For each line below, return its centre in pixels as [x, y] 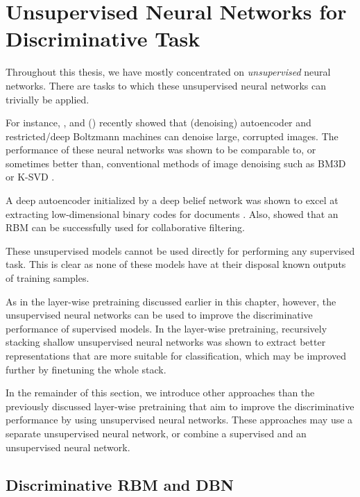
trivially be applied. [48, 99]
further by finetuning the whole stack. [86, 369]
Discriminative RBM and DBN [120, 484]
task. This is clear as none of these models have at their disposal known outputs [176, 264]
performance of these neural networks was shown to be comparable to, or [161, 150]
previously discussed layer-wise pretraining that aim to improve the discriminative [180, 406]
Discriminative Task [103, 39]
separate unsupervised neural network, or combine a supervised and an [156, 433]
